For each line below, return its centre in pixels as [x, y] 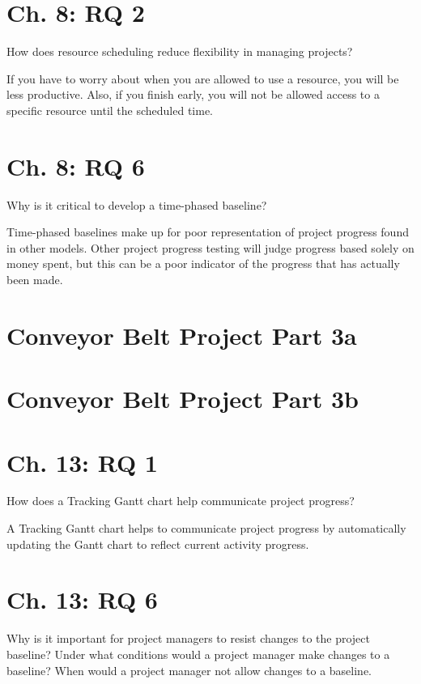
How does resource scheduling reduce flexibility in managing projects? [180, 51]
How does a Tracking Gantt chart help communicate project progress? [181, 501]
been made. [35, 279]
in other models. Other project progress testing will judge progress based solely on [210, 247]
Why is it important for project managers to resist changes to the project [188, 638]
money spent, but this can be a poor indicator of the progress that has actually [203, 263]
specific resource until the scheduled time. [110, 110]
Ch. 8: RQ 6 [76, 166]
